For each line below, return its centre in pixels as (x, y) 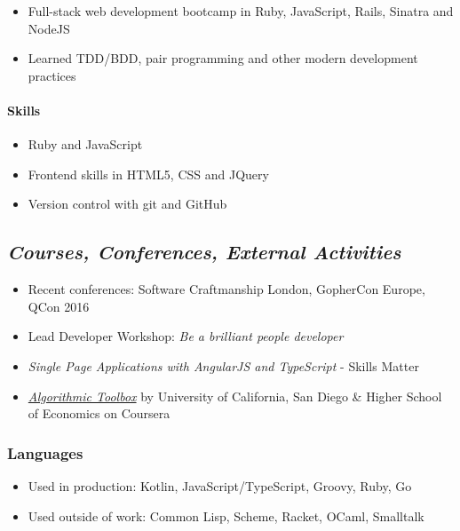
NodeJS (49, 28)
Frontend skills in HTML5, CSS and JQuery (148, 174)
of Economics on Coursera (99, 413)
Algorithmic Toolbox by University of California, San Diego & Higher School (235, 396)
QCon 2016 (59, 306)
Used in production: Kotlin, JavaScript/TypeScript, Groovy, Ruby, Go (220, 485)
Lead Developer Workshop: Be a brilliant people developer (186, 336)
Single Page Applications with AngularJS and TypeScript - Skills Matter (223, 365)
